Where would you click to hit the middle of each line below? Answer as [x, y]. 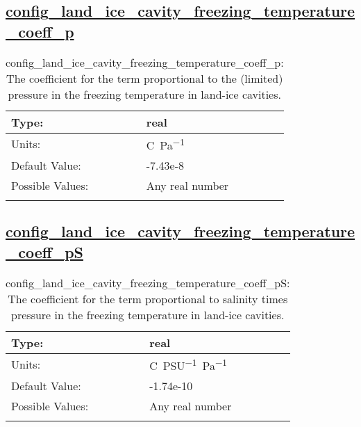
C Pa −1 [165, 144]
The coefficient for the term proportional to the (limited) [145, 78]
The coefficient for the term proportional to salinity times [148, 298]
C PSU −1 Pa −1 [188, 364]
